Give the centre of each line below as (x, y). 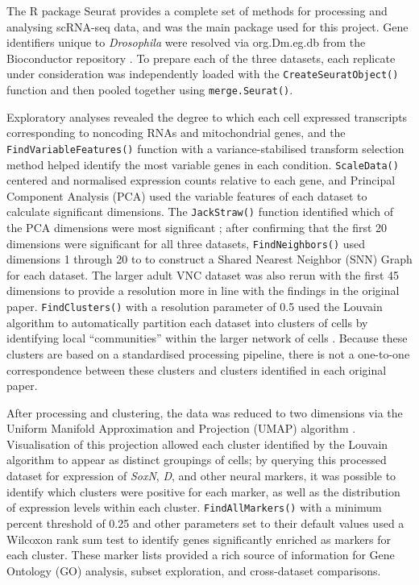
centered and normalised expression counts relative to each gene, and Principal (201, 180)
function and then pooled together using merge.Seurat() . (150, 90)
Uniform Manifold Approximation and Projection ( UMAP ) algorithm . (181, 428)
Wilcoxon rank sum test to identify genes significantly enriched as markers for (199, 539)
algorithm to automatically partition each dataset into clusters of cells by (187, 322)
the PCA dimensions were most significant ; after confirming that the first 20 (197, 228)
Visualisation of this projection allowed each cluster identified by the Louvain (197, 444)
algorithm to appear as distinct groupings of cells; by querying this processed (197, 460)
